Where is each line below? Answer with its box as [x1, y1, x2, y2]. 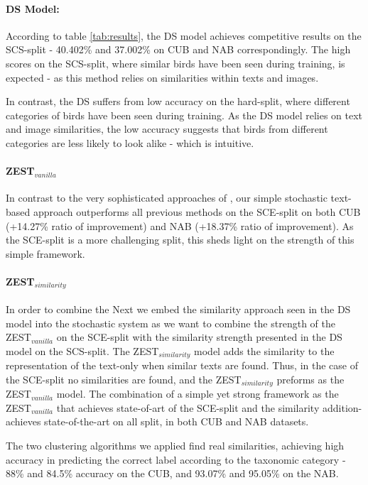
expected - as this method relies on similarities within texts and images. [6, 70, 319, 85]
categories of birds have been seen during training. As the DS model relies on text [6, 107, 363, 122]
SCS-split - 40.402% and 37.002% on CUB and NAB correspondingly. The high [6, 42, 351, 57]
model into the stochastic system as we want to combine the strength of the [6, 315, 335, 330]
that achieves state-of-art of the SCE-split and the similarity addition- [56, 400, 362, 415]
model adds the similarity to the [194, 343, 335, 358]
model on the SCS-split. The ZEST [6, 343, 159, 358]
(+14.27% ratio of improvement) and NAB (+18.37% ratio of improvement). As [6, 218, 354, 233]
